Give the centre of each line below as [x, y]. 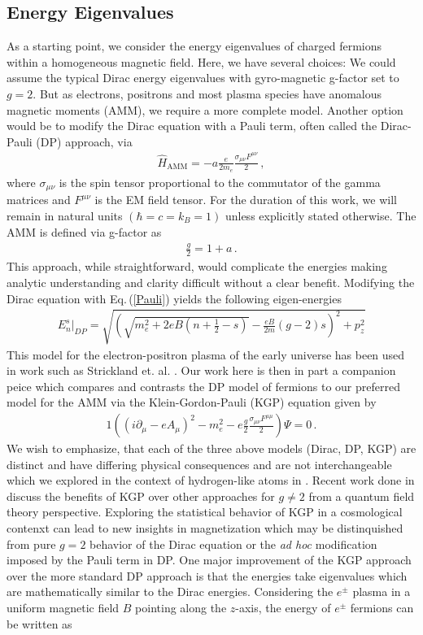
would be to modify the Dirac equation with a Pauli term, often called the [192, 126]
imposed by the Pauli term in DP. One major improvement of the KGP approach [209, 560]
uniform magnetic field [63, 608]
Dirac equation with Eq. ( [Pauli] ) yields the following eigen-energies [174, 298]
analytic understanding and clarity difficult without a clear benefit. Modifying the [211, 282]
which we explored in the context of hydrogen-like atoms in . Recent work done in [211, 480]
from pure [31, 544]
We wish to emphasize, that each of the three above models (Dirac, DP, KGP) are [211, 448]
